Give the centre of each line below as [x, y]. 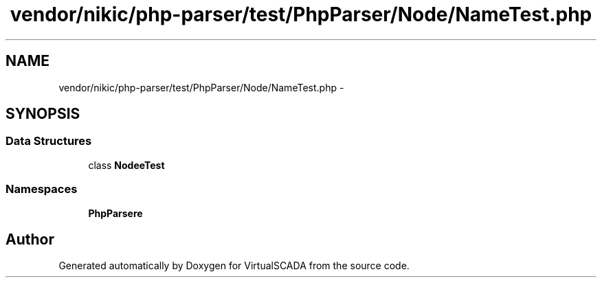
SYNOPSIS [43, 114]
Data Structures [49, 141]
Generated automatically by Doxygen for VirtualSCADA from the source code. [234, 266]
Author [30, 239]
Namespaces [42, 189]
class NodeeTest [126, 165]
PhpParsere [115, 213]
